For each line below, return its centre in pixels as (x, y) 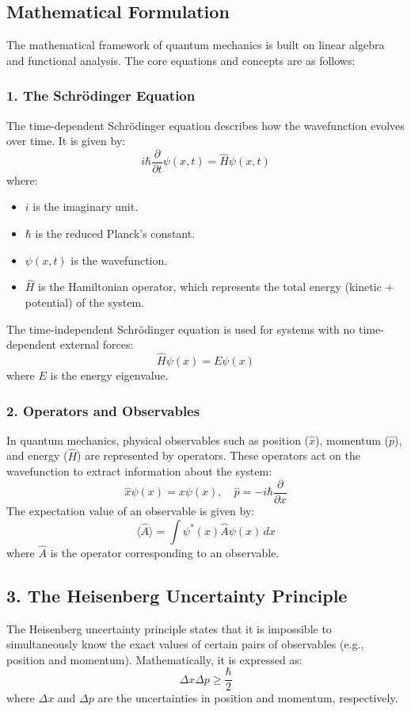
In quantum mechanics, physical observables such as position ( (158, 440)
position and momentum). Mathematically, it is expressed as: (154, 659)
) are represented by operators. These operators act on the (219, 455)
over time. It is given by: (66, 141)
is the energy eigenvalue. (109, 375)
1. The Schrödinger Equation (101, 96)
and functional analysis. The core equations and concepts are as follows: (181, 60)
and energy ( (37, 455)
